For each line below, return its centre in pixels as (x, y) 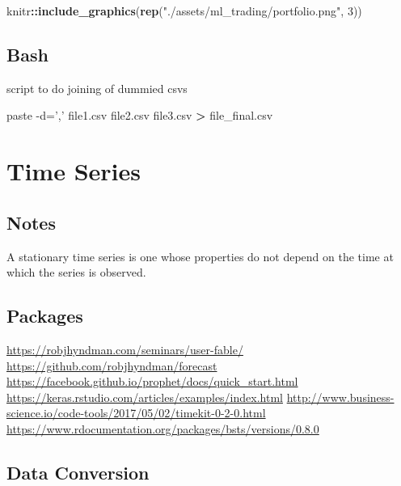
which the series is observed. (76, 272)
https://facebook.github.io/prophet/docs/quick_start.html (152, 381)
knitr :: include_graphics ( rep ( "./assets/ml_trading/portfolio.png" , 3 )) (184, 11)
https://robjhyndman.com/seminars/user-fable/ (125, 349)
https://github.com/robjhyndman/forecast (112, 365)
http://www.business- (340, 397)
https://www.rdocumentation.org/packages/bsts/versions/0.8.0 (163, 428)
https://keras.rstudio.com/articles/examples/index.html (145, 397)
